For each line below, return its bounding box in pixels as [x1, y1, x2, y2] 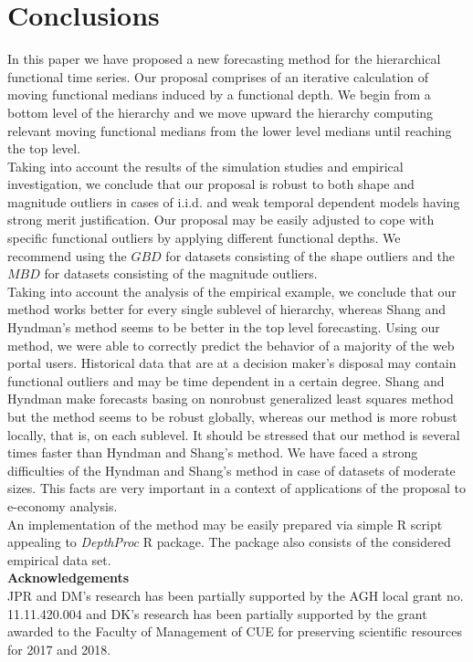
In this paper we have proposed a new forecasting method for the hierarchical [7, 49, 441, 68]
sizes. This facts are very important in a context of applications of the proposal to [7, 478, 466, 498]
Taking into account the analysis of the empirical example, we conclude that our [7, 281, 457, 300]
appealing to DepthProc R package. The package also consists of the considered [7, 532, 451, 552]
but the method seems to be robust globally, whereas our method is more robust [7, 407, 457, 426]
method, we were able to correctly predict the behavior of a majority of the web [7, 335, 455, 354]
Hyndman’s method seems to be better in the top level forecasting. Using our [7, 318, 440, 337]
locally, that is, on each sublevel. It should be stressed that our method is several [7, 425, 460, 444]
